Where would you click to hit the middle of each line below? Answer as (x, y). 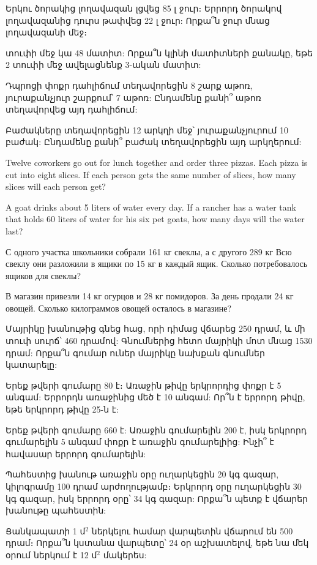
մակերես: (125, 554)
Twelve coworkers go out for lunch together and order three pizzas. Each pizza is (157, 162)
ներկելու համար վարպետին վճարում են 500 (192, 530)
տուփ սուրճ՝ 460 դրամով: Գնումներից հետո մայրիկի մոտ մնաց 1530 (159, 341)
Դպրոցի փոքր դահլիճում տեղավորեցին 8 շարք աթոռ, (129, 85)
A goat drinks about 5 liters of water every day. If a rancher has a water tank (151, 207)
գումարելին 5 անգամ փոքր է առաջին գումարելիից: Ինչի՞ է (140, 442)
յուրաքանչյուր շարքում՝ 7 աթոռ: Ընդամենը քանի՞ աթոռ (133, 97)
